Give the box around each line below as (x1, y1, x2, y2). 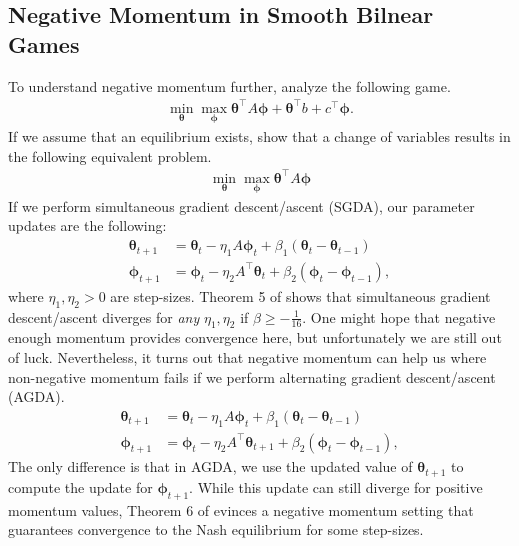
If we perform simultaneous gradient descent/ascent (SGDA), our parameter (8, 195, 475, 216)
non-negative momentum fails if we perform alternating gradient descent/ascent (8, 366, 496, 387)
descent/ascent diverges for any (8, 306, 200, 327)
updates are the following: (8, 215, 167, 236)
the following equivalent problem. (8, 145, 212, 166)
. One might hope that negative (302, 306, 496, 327)
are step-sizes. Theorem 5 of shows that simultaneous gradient (110, 285, 491, 306)
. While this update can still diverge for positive (189, 476, 483, 497)
